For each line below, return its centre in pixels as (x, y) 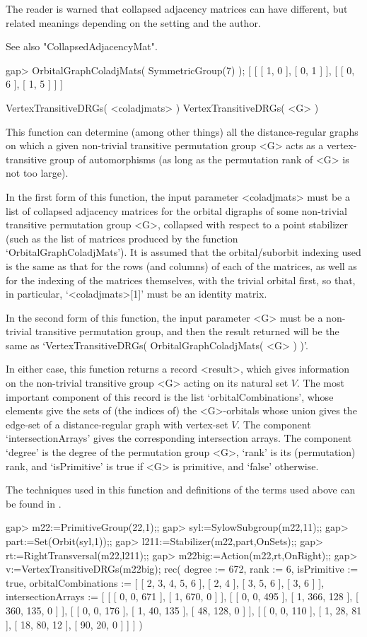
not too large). (37, 173)
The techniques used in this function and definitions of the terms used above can (181, 490)
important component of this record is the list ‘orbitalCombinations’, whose (170, 396)
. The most (320, 383)
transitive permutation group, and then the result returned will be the (187, 331)
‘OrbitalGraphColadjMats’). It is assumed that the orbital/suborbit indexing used (183, 252)
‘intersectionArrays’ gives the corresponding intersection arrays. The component (179, 438)
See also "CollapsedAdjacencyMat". (82, 46)
